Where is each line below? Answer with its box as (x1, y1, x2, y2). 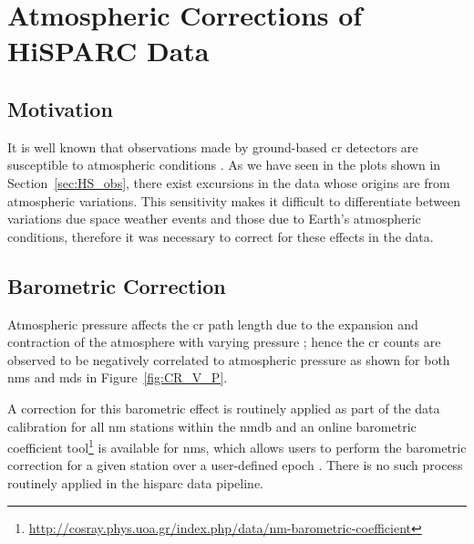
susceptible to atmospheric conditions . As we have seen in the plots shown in (7, 155, 441, 174)
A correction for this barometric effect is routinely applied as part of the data (7, 398, 440, 417)
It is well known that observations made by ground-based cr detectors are (7, 137, 418, 156)
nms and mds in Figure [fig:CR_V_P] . (7, 368, 228, 387)
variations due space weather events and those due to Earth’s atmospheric (7, 209, 421, 228)
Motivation (7, 94, 113, 122)
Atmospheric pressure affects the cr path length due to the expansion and (7, 314, 418, 333)
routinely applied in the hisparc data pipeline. (7, 473, 264, 492)
